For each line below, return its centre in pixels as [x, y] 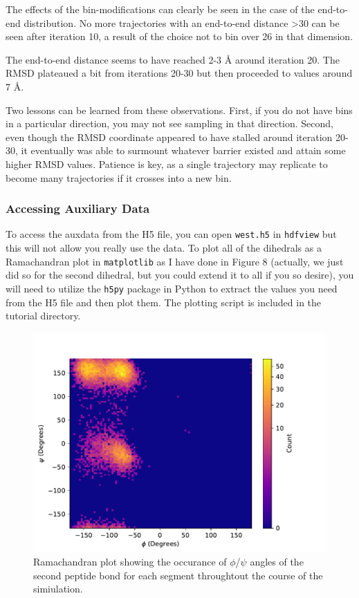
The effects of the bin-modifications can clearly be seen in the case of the [160, 9]
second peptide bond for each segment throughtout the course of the [178, 575]
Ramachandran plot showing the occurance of [130, 562]
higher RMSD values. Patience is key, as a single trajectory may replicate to [167, 163]
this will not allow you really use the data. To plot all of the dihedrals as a [164, 247]
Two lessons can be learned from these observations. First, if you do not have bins [179, 110]
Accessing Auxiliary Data [78, 208]
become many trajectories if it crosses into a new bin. [119, 177]
